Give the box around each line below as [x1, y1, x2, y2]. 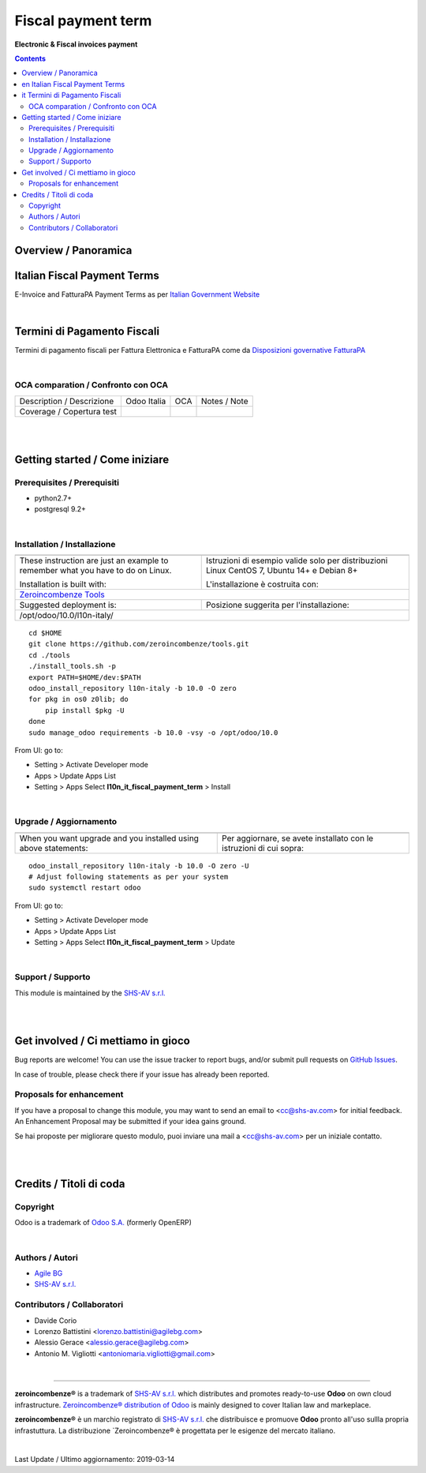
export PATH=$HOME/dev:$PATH [28, 673, 141, 682]
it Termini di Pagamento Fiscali [21, 91, 121, 100]
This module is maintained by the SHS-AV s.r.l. [14, 988, 166, 998]
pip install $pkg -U [44, 706, 125, 714]
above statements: [19, 842, 88, 853]
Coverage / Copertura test [19, 406, 118, 417]
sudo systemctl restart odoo [28, 883, 141, 892]
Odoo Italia [125, 395, 166, 407]
